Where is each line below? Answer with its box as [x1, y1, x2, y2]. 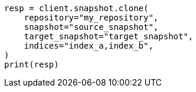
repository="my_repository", [24, 13, 159, 22]
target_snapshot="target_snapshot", [24, 32, 194, 41]
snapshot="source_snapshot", [24, 22, 159, 32]
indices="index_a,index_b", [24, 41, 153, 50]
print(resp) [4, 60, 59, 69]
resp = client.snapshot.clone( [4, 4, 149, 13]
